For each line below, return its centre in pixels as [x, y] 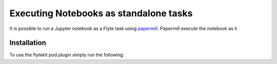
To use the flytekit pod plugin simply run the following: [67, 55]
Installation [28, 43]
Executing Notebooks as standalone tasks [101, 13]
